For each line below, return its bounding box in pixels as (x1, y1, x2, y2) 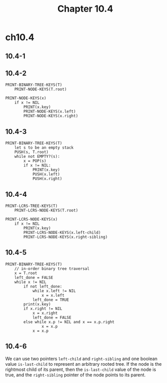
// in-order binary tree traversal (14, 266, 90, 271)
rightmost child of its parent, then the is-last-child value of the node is (5, 366, 156, 372)
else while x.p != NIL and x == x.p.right (23, 319, 115, 325)
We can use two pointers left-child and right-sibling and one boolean (5, 356, 158, 362)
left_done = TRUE (32, 297, 70, 302)
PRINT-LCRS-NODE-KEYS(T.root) (14, 208, 79, 213)
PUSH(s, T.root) (14, 150, 49, 155)
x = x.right (32, 310, 58, 316)
